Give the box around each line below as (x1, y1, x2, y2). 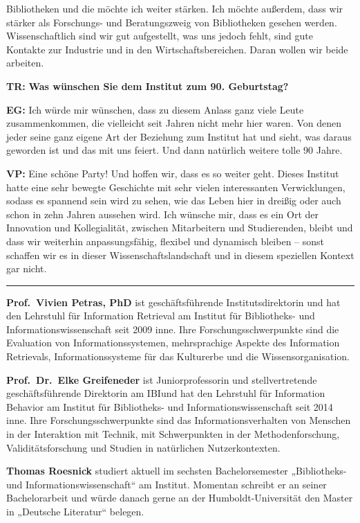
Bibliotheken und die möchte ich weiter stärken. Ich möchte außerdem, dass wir (6, 1, 343, 15)
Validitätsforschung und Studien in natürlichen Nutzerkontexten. (6, 440, 281, 454)
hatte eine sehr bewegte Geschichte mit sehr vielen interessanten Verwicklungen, (6, 179, 345, 194)
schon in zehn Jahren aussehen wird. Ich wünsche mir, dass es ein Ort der (6, 206, 319, 221)
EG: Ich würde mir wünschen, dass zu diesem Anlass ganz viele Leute (6, 102, 304, 116)
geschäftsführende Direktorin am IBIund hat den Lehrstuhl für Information (6, 386, 325, 400)
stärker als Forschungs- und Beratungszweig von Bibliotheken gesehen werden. (6, 15, 337, 29)
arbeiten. (6, 55, 44, 70)
